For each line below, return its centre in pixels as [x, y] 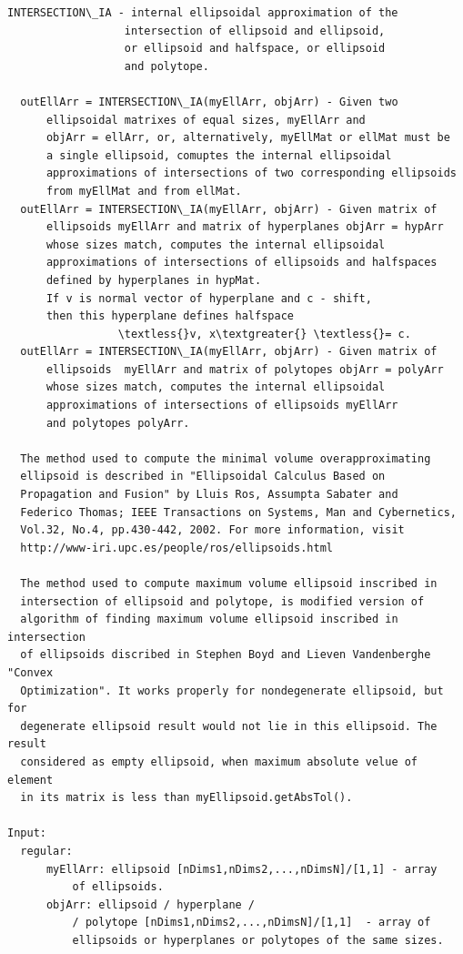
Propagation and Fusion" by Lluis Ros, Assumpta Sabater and [209, 495]
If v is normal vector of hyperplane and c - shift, [209, 298]
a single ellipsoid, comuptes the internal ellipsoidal [219, 155]
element [30, 780]
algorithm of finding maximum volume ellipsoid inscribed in [209, 619]
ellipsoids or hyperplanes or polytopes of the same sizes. [258, 940]
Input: [27, 833]
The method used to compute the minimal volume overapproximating [226, 458]
